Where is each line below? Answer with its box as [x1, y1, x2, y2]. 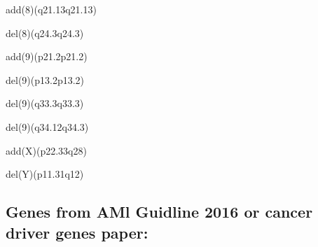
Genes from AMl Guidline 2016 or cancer [6, 201, 313, 223]
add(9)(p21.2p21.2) [6, 49, 88, 64]
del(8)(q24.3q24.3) [6, 25, 84, 40]
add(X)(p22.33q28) [6, 143, 87, 157]
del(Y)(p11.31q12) [6, 167, 84, 181]
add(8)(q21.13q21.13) [6, 2, 97, 16]
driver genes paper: [6, 221, 148, 243]
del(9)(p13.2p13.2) [6, 72, 85, 87]
